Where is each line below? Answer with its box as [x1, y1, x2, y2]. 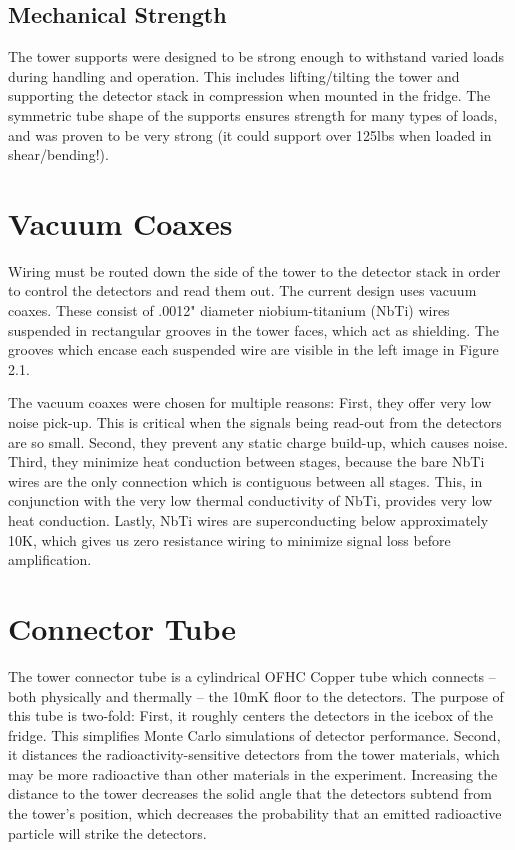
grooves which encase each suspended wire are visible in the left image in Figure [8, 339, 499, 360]
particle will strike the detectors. [8, 822, 207, 843]
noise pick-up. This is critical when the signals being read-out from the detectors [8, 412, 502, 433]
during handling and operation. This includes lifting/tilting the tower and [8, 65, 460, 86]
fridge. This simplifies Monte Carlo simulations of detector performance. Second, [8, 724, 501, 745]
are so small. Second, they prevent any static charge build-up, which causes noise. [8, 431, 508, 452]
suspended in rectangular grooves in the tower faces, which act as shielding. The [8, 319, 499, 340]
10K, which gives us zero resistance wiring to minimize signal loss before [8, 529, 451, 550]
